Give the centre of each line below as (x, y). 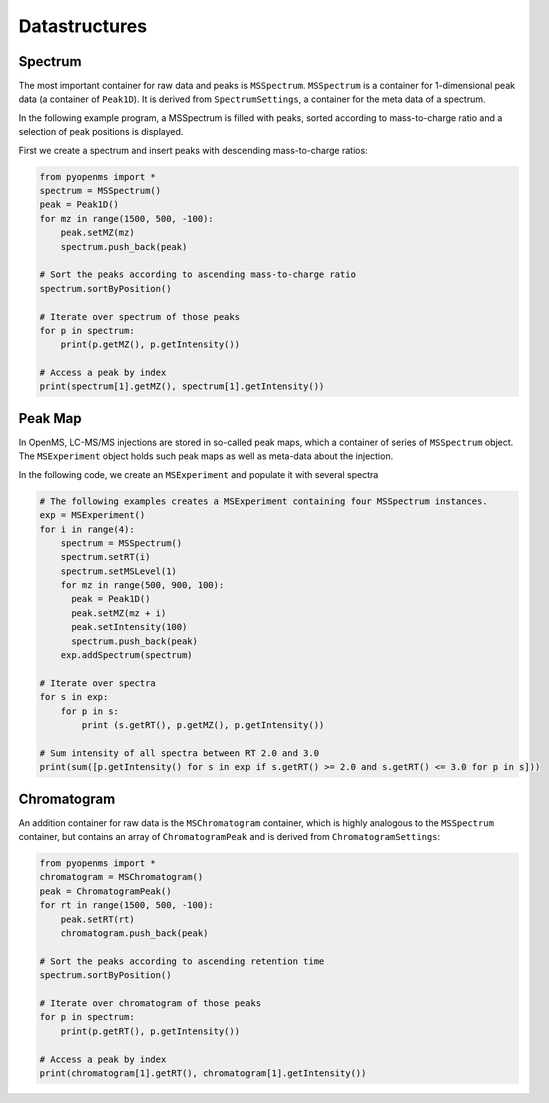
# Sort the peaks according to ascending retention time (182, 961)
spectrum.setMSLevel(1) (118, 571)
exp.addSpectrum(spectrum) (127, 655)
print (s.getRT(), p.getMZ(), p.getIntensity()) (203, 724)
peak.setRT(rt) (97, 919)
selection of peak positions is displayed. (101, 132)
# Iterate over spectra (98, 683)
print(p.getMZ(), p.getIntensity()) (150, 344)
